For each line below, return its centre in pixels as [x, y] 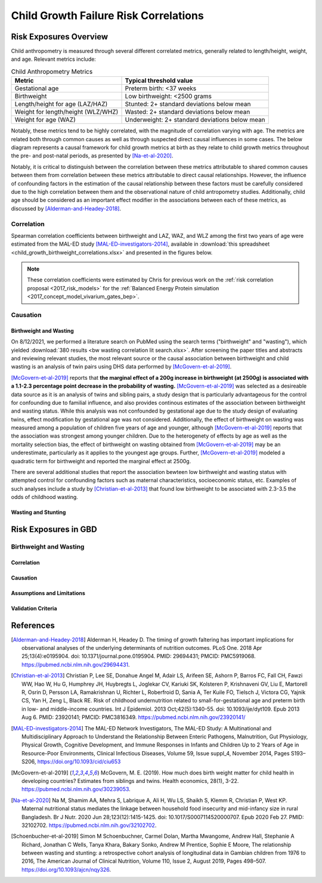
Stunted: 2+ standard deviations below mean [188, 104]
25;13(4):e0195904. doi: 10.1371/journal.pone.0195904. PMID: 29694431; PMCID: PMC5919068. [139, 656]
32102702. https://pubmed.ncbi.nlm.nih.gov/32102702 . [89, 825]
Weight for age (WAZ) [45, 120]
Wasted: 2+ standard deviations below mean [188, 112]
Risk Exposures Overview [60, 37]
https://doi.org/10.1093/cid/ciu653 [79, 762]
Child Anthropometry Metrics [52, 72]
